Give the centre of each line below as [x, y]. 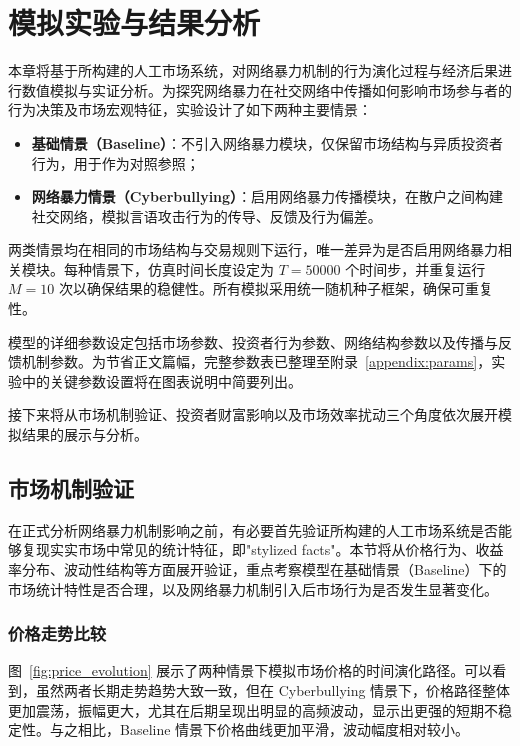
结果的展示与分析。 [84, 434]
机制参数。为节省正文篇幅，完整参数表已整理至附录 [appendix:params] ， [256, 361]
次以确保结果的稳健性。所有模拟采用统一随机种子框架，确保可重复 [275, 288]
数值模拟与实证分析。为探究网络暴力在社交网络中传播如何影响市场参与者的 [266, 89]
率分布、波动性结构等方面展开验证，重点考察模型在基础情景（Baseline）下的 [257, 569]
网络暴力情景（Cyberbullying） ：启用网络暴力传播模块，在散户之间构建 [267, 196]
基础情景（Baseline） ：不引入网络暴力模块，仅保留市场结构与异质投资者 [267, 142]
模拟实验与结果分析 [134, 22]
